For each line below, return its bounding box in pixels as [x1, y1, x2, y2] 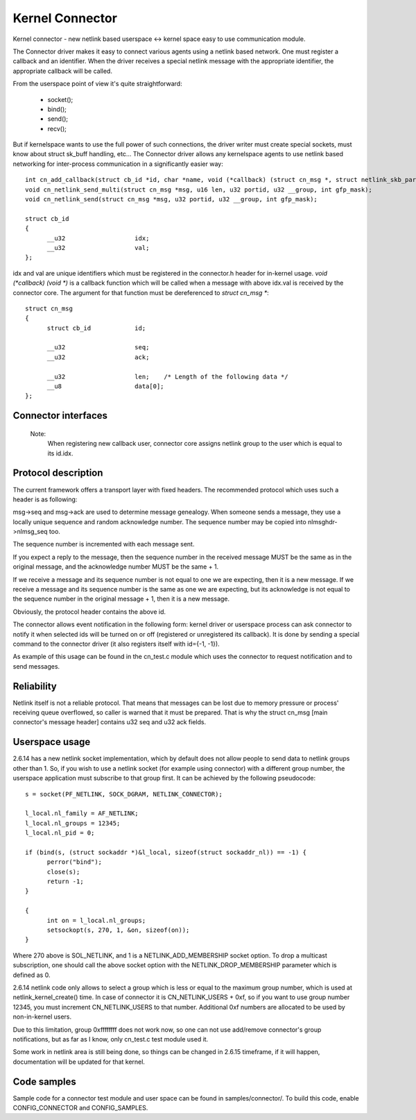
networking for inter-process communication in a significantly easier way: [12, 160, 223, 168]
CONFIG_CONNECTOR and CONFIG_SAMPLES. [12, 1104, 148, 1112]
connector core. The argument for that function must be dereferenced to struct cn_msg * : [12, 288, 270, 296]
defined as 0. [12, 971, 51, 979]
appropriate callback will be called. [12, 67, 112, 75]
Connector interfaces [12, 410, 107, 421]
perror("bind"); [46, 858, 103, 866]
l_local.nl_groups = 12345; [25, 819, 121, 827]
